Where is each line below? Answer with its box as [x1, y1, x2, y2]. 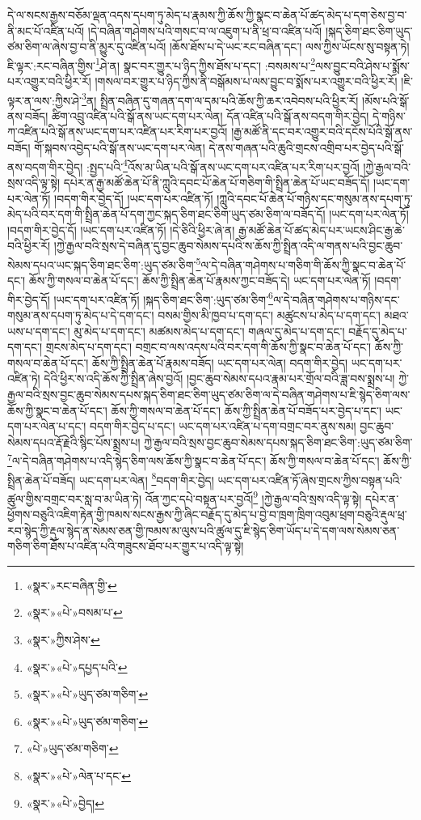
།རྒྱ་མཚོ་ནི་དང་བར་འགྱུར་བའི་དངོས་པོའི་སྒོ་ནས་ [231, 123, 413, 140]
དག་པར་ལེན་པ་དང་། [7, 418, 86, 435]
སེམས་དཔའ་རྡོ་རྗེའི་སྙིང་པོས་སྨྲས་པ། [7, 433, 141, 450]
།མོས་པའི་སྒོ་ [362, 91, 410, 108]
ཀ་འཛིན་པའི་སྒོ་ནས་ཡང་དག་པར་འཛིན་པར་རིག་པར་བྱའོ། [7, 123, 228, 140]
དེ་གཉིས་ [373, 107, 406, 124]
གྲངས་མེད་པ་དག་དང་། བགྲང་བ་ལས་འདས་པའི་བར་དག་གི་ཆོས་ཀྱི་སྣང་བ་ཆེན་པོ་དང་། [45, 338, 372, 355]
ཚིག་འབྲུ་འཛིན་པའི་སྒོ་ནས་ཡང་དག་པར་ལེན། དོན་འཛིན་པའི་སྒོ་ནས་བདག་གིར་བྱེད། [51, 107, 369, 124]
